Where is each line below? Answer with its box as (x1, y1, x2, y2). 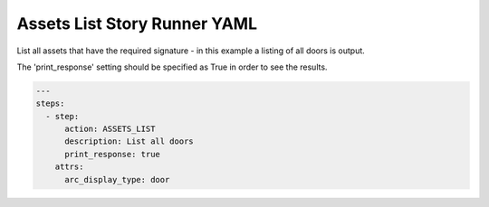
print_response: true (64, 149, 160, 159)
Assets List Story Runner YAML (16, 14, 258, 33)
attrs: (54, 162, 84, 172)
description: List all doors (64, 136, 194, 146)
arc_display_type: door (64, 174, 170, 184)
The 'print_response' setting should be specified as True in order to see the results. (16, 61, 328, 72)
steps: (35, 99, 65, 108)
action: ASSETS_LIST (64, 124, 156, 135)
